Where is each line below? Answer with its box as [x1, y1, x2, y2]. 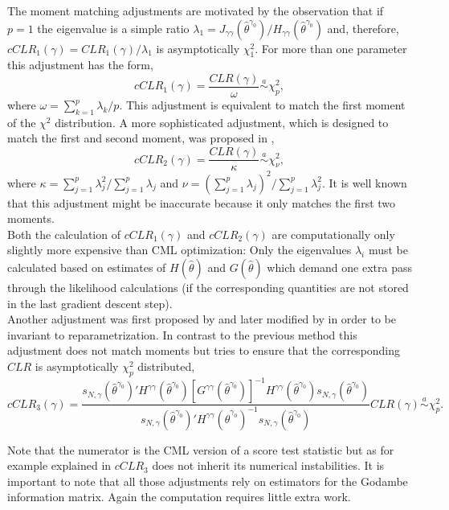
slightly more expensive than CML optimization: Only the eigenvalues [7, 241, 352, 258]
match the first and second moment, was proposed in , [7, 130, 275, 146]
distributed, [137, 357, 195, 374]
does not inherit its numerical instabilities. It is [152, 457, 385, 474]
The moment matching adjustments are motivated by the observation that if [7, 2, 384, 19]
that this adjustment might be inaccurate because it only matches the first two [7, 194, 396, 211]
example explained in [7, 457, 112, 474]
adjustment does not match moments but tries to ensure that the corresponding [7, 342, 401, 359]
